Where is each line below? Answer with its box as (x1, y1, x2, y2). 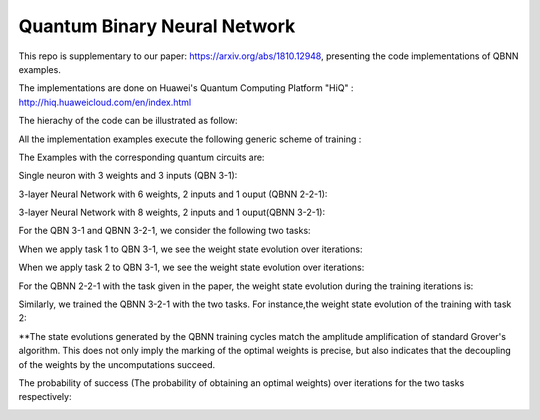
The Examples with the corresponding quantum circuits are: (18, 151, 265, 163)
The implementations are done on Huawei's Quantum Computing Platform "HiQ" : (18, 82, 354, 94)
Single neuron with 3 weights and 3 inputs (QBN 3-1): (18, 170, 238, 182)
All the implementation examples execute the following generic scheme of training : (18, 133, 362, 145)
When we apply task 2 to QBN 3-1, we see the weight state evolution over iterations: (18, 261, 365, 274)
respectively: (18, 391, 72, 403)
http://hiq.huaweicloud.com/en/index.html (18, 96, 192, 108)
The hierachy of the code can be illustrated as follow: (18, 115, 239, 127)
